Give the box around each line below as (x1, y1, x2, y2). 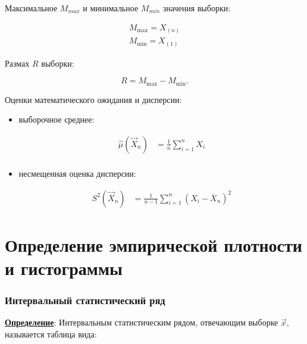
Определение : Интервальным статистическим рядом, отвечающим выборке (5, 316, 278, 329)
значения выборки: (162, 2, 231, 14)
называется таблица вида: (5, 327, 97, 340)
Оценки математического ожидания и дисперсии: (5, 93, 182, 105)
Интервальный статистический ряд (5, 293, 165, 308)
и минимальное (83, 2, 139, 14)
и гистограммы (5, 255, 123, 280)
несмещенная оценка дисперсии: (18, 167, 136, 179)
